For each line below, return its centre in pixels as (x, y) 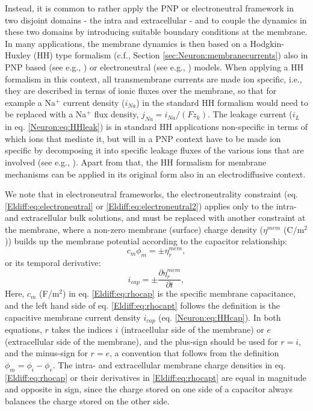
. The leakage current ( (250, 114)
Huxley (18, 55)
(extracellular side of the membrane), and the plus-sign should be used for (141, 341)
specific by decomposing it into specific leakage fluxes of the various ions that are (154, 150)
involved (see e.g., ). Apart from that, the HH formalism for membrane (136, 162)
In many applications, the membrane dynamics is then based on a (126, 43)
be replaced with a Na (46, 114)
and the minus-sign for (46, 353)
